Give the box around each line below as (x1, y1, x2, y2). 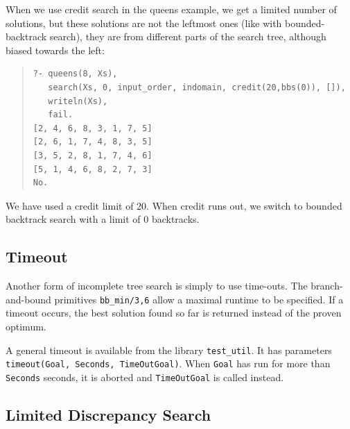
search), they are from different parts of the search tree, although (49, 29, 326, 44)
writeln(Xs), (48, 96, 108, 106)
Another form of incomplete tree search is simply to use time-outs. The (6, 278, 308, 293)
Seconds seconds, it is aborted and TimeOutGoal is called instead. (6, 369, 284, 384)
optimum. (6, 319, 46, 333)
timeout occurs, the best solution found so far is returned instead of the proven (6, 305, 342, 320)
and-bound (6, 292, 51, 306)
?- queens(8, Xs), (33, 69, 118, 79)
